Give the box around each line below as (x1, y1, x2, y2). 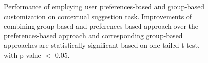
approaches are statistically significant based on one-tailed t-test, (4, 40, 200, 50)
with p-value (4, 49, 41, 60)
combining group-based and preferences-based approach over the (4, 21, 198, 31)
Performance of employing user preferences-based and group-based (4, 1, 204, 11)
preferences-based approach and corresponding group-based (4, 30, 183, 40)
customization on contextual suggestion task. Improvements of (4, 11, 192, 21)
